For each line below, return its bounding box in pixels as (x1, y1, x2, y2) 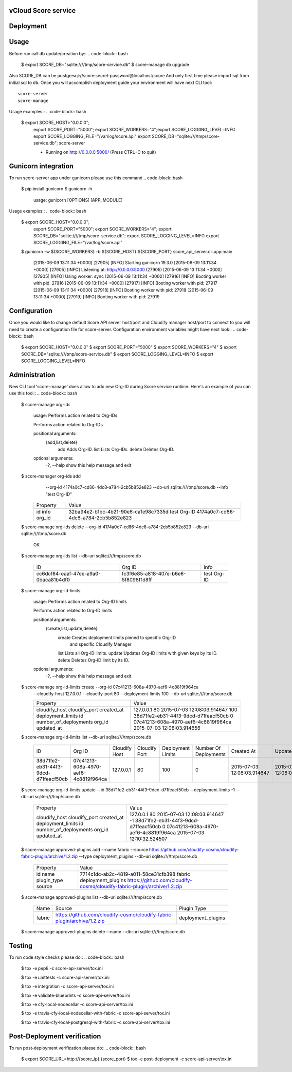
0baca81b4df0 (36, 576, 70, 583)
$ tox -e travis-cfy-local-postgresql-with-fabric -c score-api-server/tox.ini (21, 1019, 170, 1025)
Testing (9, 941, 33, 949)
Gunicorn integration (9, 162, 74, 170)
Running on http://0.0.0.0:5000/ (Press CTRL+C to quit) (45, 149, 156, 155)
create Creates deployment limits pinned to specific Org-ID (57, 635, 176, 640)
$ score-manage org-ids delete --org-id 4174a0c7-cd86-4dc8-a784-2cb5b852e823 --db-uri (21, 524, 209, 530)
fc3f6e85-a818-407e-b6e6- (122, 570, 186, 577)
